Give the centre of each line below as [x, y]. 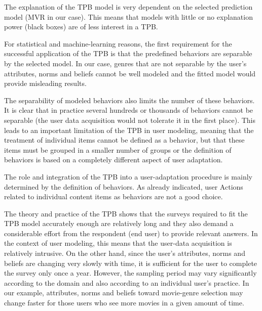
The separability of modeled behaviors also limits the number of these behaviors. [129, 100]
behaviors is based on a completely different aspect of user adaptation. [114, 160]
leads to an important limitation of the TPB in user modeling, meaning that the [129, 130]
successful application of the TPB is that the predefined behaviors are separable [128, 53]
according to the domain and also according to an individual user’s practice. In [127, 282]
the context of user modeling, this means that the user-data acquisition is [118, 243]
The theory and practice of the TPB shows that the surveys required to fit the [126, 213]
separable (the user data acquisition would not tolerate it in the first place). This [130, 120]
